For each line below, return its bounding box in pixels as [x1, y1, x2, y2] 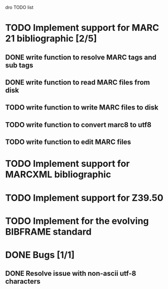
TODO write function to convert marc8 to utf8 [5, 120, 152, 129]
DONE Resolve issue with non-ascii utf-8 [5, 269, 137, 278]
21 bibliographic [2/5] [5, 33, 97, 45]
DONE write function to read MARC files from [5, 78, 150, 87]
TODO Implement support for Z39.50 [5, 192, 163, 203]
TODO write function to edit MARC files [5, 138, 132, 147]
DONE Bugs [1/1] [5, 249, 75, 261]
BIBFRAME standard [5, 226, 92, 237]
